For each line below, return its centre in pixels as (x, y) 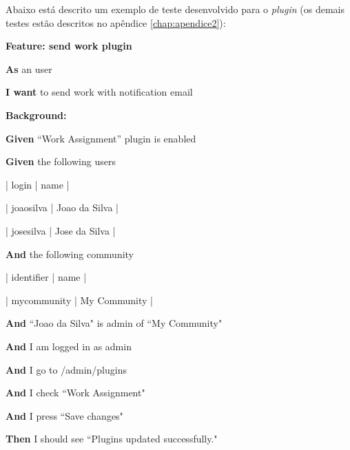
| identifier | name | (46, 277)
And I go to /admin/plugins (66, 369)
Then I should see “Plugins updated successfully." (112, 439)
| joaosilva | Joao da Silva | (62, 207)
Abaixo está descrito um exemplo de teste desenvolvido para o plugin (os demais (175, 9)
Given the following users (61, 161)
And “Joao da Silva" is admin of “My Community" (114, 323)
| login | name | (38, 184)
